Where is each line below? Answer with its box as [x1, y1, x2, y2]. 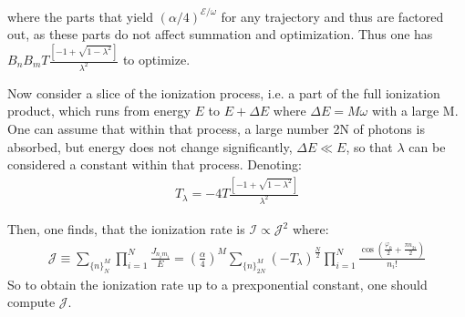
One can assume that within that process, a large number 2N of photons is [7, 119, 425, 138]
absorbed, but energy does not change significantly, [7, 137, 293, 156]
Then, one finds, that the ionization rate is [7, 220, 245, 239]
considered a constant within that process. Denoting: [7, 155, 302, 174]
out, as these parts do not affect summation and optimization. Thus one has [7, 25, 433, 44]
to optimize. [122, 50, 191, 68]
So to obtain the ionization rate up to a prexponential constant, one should [7, 274, 428, 293]
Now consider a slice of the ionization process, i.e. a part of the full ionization [7, 83, 440, 102]
